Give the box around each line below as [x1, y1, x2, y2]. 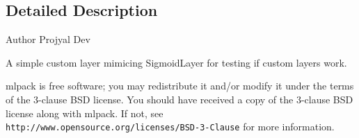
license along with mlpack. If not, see [6, 105, 163, 120]
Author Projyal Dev [6, 32, 90, 46]
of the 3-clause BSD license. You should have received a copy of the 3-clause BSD [6, 92, 353, 106]
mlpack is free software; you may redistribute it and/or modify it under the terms [6, 78, 354, 93]
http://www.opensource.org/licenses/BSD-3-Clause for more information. [6, 119, 335, 134]
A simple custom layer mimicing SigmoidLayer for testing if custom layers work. [6, 55, 347, 69]
